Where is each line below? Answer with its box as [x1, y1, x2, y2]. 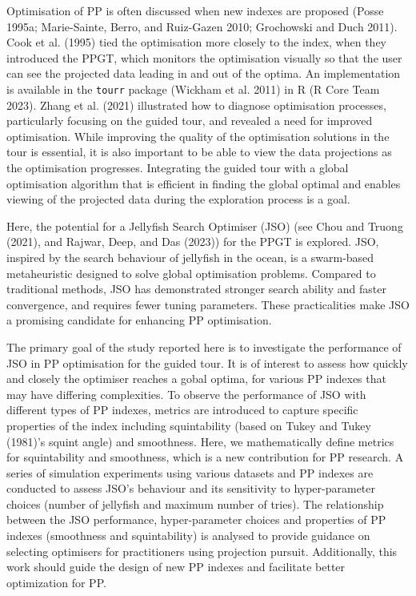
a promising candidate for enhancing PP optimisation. [6, 312, 272, 328]
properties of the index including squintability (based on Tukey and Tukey [6, 417, 371, 433]
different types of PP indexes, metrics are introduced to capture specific [6, 401, 358, 418]
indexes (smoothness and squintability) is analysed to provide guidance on [6, 527, 370, 544]
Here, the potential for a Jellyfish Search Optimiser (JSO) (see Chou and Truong [6, 217, 403, 234]
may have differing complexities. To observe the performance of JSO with [6, 385, 366, 402]
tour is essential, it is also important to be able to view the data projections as [6, 143, 392, 160]
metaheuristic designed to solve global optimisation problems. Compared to [6, 264, 376, 281]
